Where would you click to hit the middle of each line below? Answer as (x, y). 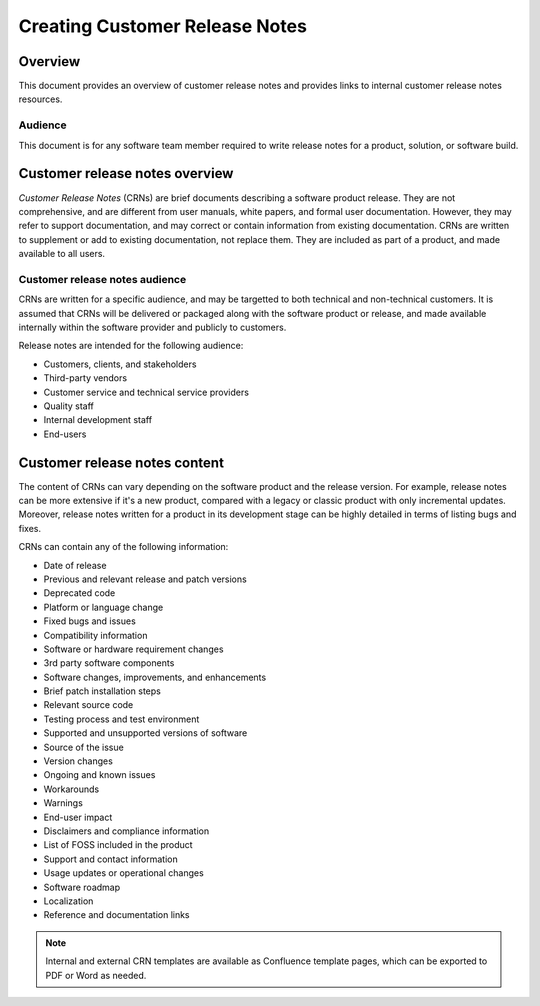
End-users (65, 434)
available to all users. (61, 254)
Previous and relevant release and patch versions (145, 579)
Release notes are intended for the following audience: (131, 346)
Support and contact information (111, 859)
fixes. (30, 528)
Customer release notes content (121, 462)
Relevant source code (88, 705)
